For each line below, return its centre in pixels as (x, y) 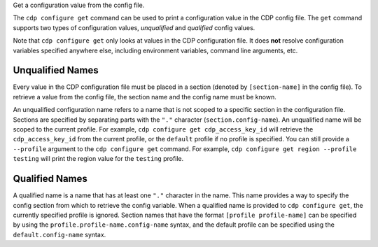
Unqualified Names (56, 70)
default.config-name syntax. (59, 234)
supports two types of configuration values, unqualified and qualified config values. (134, 27)
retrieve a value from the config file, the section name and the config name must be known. (145, 97)
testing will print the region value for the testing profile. (98, 159)
